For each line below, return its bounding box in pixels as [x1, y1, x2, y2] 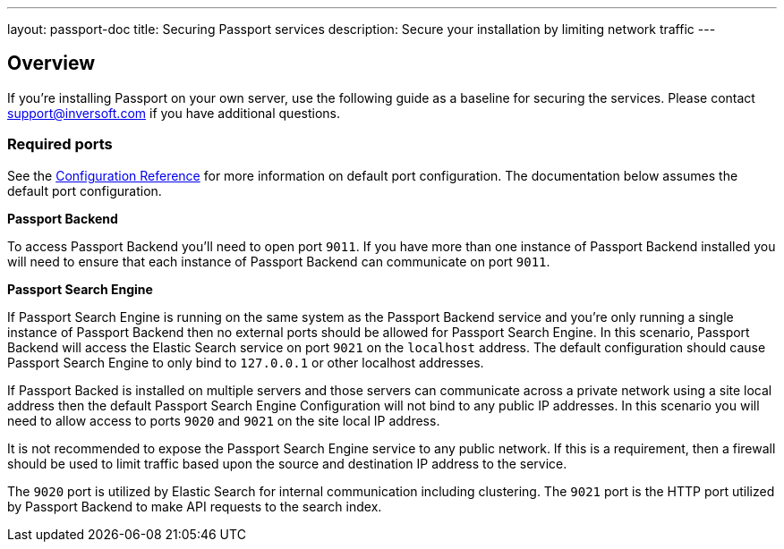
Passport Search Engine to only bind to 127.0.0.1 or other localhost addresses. [7, 354, 484, 370]
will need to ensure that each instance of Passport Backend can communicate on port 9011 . [7, 253, 550, 269]
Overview [7, 52, 96, 75]
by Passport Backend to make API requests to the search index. [7, 498, 382, 514]
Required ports [7, 135, 113, 154]
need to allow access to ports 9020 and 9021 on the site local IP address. [7, 412, 440, 428]
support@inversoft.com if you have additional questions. [7, 105, 341, 121]
